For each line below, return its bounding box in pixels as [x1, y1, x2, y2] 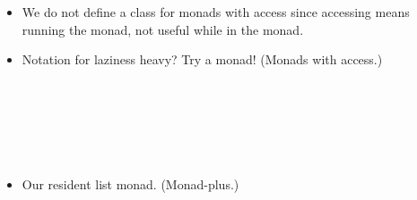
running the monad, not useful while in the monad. [22, 20, 304, 38]
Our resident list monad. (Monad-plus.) [22, 175, 239, 194]
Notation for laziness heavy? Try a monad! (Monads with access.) [22, 50, 383, 69]
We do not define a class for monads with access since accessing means [22, 3, 410, 21]
